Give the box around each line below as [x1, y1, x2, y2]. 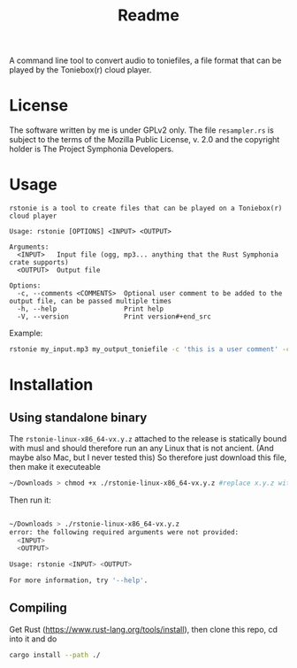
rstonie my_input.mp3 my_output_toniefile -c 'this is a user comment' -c [9, 345, 291, 354]
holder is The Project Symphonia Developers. [9, 143, 174, 155]
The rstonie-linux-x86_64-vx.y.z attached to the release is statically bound [9, 433, 287, 443]
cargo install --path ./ [9, 650, 101, 659]
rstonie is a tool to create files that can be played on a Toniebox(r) [9, 204, 283, 213]
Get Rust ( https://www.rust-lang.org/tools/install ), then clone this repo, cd [9, 624, 278, 634]
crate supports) [9, 258, 69, 267]
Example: [9, 328, 43, 339]
